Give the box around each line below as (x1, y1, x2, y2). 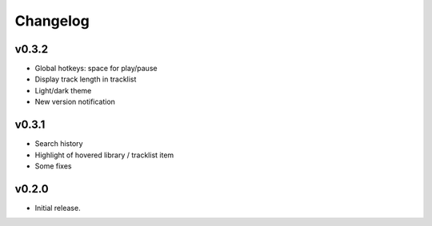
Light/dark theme (34, 85, 92, 95)
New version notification (34, 97, 116, 107)
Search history (34, 139, 83, 149)
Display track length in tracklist (34, 74, 137, 84)
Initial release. (34, 203, 81, 212)
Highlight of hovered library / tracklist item (34, 150, 174, 160)
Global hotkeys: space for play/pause (34, 64, 158, 73)
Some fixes (34, 161, 72, 171)
